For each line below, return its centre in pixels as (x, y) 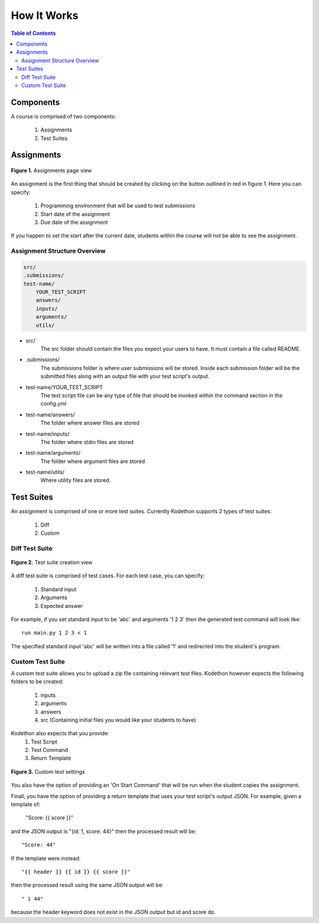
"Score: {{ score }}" (50, 818)
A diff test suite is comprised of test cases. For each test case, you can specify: (108, 576)
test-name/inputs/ (48, 434)
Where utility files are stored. (76, 480)
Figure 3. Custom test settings (48, 771)
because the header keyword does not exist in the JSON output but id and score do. (113, 912)
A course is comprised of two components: (64, 116)
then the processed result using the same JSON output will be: (87, 885)
